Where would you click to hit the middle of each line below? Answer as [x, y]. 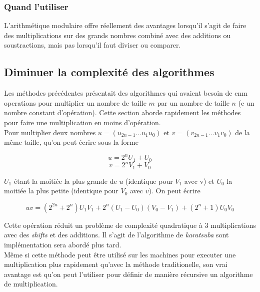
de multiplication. [31, 284]
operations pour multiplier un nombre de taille [75, 102]
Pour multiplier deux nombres [50, 132]
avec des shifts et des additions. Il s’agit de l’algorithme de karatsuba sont [116, 235]
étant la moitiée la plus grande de [65, 181]
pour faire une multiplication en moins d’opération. [82, 122]
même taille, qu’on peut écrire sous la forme [71, 142]
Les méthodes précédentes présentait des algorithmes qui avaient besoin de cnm [126, 93]
